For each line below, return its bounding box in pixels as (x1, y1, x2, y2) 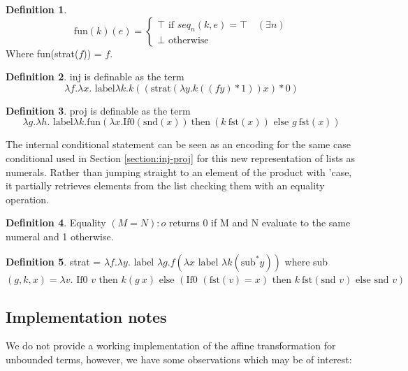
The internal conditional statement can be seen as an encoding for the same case (6, 137, 351, 152)
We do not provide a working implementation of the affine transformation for (6, 338, 336, 353)
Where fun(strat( (6, 45, 79, 60)
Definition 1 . (6, 2, 67, 16)
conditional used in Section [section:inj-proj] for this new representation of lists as (6, 150, 356, 165)
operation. (6, 191, 49, 206)
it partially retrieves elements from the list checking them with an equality (6, 178, 325, 193)
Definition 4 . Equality (6, 215, 106, 230)
